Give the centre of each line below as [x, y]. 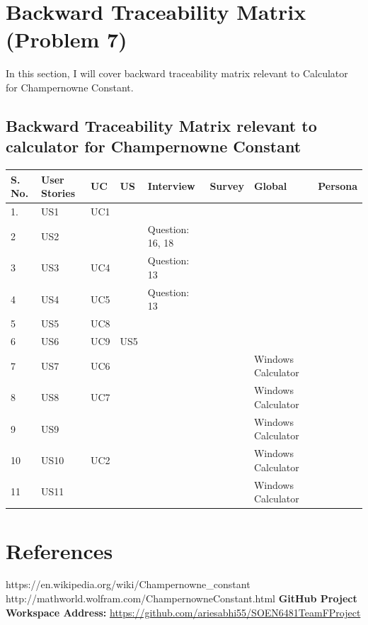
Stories [58, 193]
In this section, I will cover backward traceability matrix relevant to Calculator [177, 73]
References [59, 550]
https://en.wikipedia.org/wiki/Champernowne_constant [128, 584]
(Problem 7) [67, 39]
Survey [227, 186]
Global [270, 186]
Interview [171, 186]
